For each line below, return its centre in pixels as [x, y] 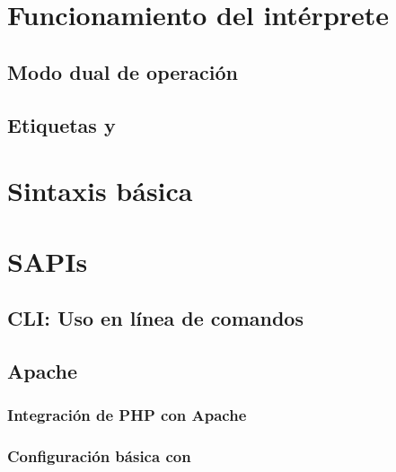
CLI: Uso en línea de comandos [155, 318]
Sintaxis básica [100, 191]
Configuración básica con [99, 456]
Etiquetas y [62, 124]
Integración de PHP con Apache [127, 415]
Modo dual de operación [123, 71]
